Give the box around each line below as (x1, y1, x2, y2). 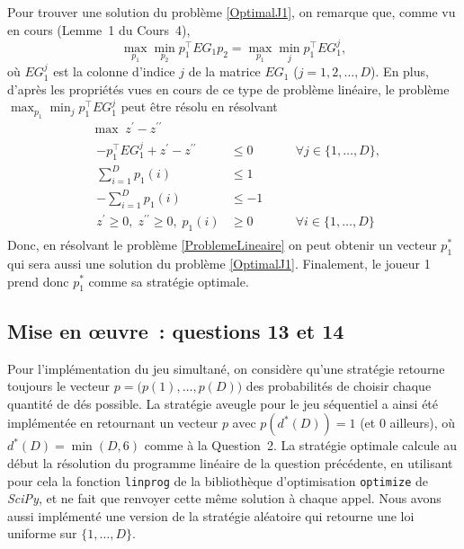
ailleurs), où (389, 413, 456, 432)
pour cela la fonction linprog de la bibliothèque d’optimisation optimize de (7, 471, 429, 490)
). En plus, (370, 62, 429, 81)
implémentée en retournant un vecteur (7, 413, 219, 432)
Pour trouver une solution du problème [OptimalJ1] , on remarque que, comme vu (7, 3, 456, 21)
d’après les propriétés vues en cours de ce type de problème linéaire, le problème (7, 79, 450, 98)
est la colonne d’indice (53, 62, 175, 81)
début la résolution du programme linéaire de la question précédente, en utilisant (7, 453, 453, 472)
